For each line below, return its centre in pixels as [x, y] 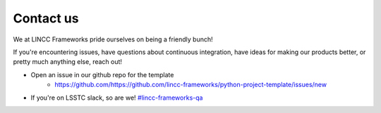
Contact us [46, 18]
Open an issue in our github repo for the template [102, 74]
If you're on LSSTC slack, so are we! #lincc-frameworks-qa [117, 98]
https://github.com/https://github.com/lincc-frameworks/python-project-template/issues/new [191, 85]
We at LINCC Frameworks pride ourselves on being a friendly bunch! [113, 39]
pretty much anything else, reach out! [68, 62]
